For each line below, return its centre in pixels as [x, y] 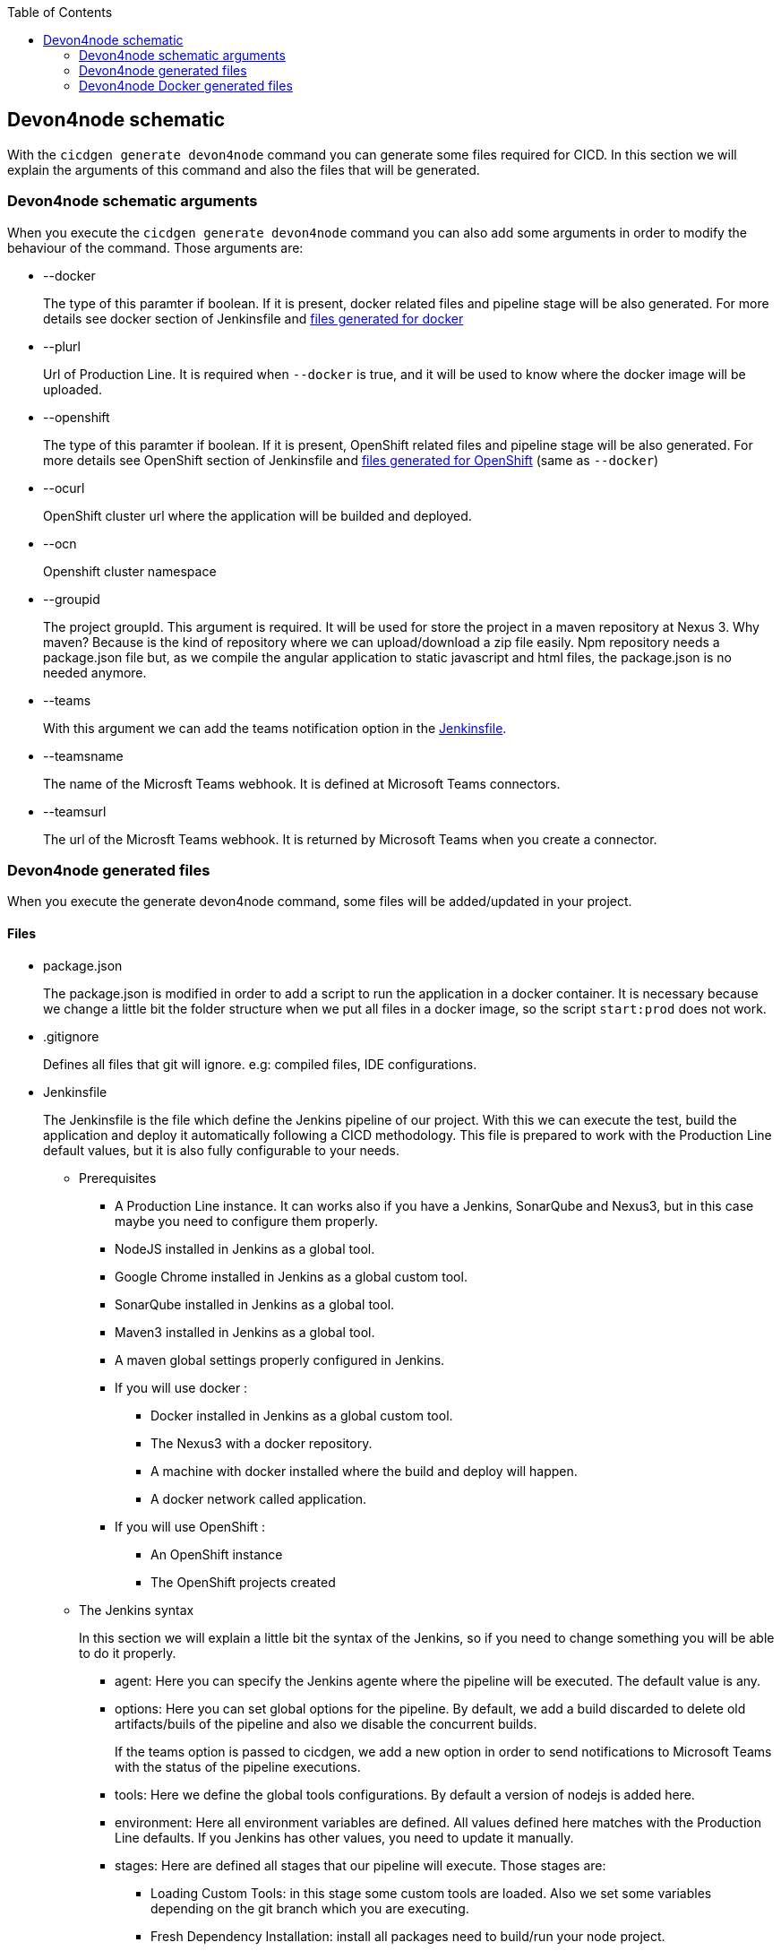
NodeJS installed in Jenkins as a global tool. [245, 1248]
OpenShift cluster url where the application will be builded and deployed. [257, 515]
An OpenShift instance [217, 1554]
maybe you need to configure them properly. [247, 1221]
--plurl [62, 346]
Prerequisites [118, 1178]
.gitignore [71, 1036]
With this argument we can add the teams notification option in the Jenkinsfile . [275, 728]
